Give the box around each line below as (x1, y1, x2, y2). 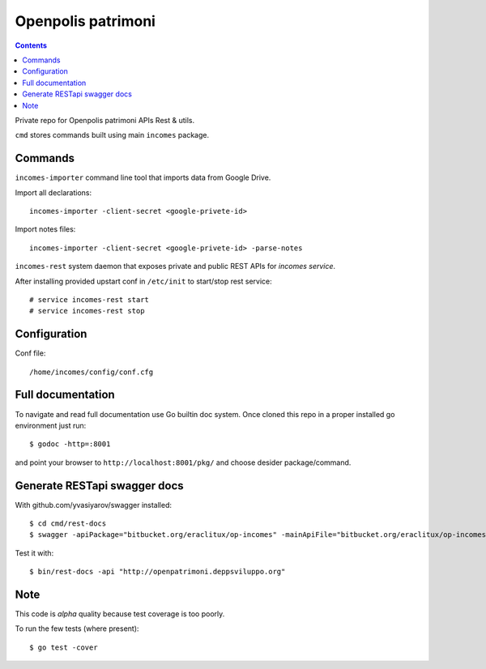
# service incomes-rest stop (29, 306, 145, 316)
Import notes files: (15, 224, 76, 234)
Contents (15, 40, 48, 50)
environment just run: (15, 420, 87, 430)
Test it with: (15, 548, 54, 558)
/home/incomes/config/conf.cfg (29, 367, 154, 377)
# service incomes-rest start (29, 295, 150, 304)
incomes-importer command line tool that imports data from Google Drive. (15, 173, 271, 182)
